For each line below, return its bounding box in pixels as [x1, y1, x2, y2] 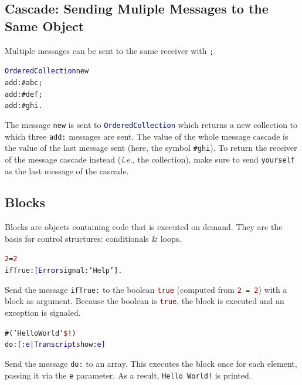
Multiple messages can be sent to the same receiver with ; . [5, 44, 216, 56]
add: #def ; [5, 90, 43, 99]
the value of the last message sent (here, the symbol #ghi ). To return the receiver [5, 141, 297, 154]
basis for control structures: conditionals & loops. [5, 232, 182, 244]
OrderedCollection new [5, 67, 89, 76]
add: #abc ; [5, 78, 43, 87]
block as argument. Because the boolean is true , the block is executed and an [5, 295, 284, 307]
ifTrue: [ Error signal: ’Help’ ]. [5, 266, 123, 275]
